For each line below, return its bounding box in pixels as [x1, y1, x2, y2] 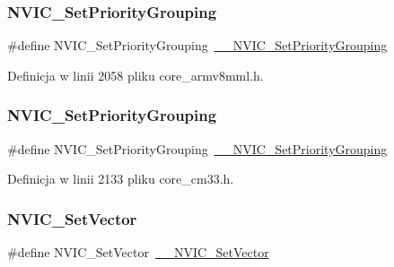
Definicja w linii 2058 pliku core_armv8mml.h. [7, 65, 264, 84]
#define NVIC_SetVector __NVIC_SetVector [7, 243, 269, 262]
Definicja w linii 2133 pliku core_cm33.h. [7, 169, 234, 188]
